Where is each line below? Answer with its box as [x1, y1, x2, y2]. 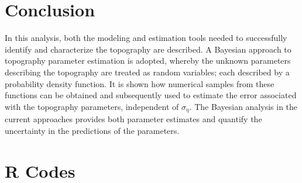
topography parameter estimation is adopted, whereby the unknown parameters [5, 54, 291, 67]
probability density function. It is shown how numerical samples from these [5, 77, 274, 89]
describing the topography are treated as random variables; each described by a [5, 65, 290, 78]
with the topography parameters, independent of [5, 100, 179, 112]
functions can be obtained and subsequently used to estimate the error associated [5, 89, 297, 101]
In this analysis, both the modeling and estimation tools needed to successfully [5, 32, 287, 44]
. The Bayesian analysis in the [189, 100, 298, 112]
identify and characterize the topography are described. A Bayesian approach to [5, 43, 291, 55]
